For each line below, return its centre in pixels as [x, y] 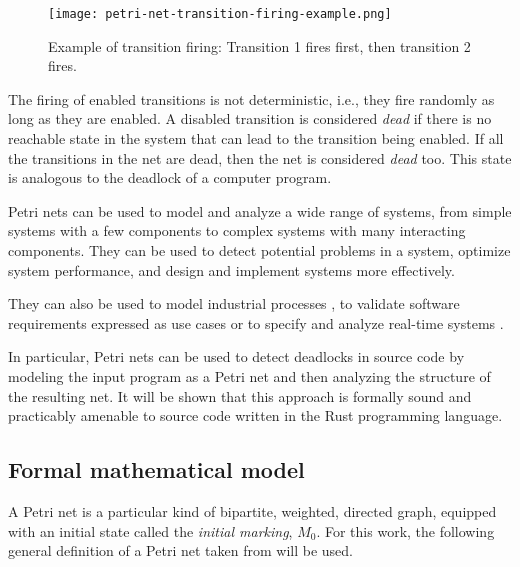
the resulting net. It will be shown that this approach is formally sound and [240, 395]
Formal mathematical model [156, 469]
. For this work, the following [405, 530]
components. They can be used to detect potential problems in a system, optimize [259, 250]
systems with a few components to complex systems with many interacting [237, 230]
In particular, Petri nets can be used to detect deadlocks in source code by [236, 356]
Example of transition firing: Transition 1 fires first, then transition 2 [259, 45]
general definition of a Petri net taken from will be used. [180, 550]
